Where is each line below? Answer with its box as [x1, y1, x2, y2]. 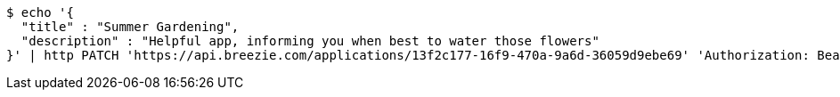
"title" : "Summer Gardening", [20, 20, 240, 34]
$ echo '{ [6, 5, 74, 20]
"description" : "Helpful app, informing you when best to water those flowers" [20, 34, 599, 48]
